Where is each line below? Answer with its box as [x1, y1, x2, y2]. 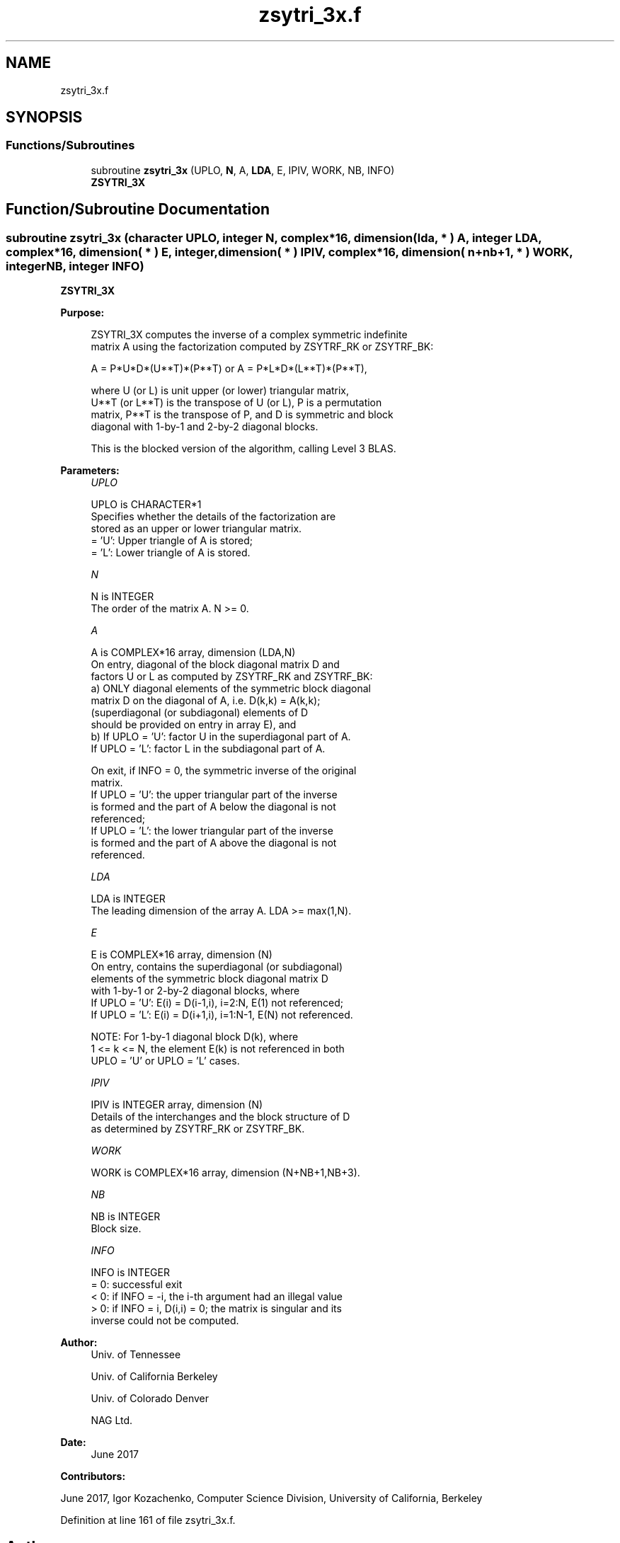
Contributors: [60, 1470, 126, 1483]
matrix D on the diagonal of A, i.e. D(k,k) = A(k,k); [91, 694, 321, 707]
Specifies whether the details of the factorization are [91, 510, 336, 523]
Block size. [91, 1222, 142, 1235]
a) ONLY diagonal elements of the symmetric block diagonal [91, 682, 371, 695]
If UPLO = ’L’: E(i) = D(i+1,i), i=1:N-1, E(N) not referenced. [91, 1009, 353, 1021]
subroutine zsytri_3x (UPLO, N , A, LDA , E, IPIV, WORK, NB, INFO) [91, 164, 395, 176]
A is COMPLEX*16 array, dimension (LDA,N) [91, 646, 296, 659]
